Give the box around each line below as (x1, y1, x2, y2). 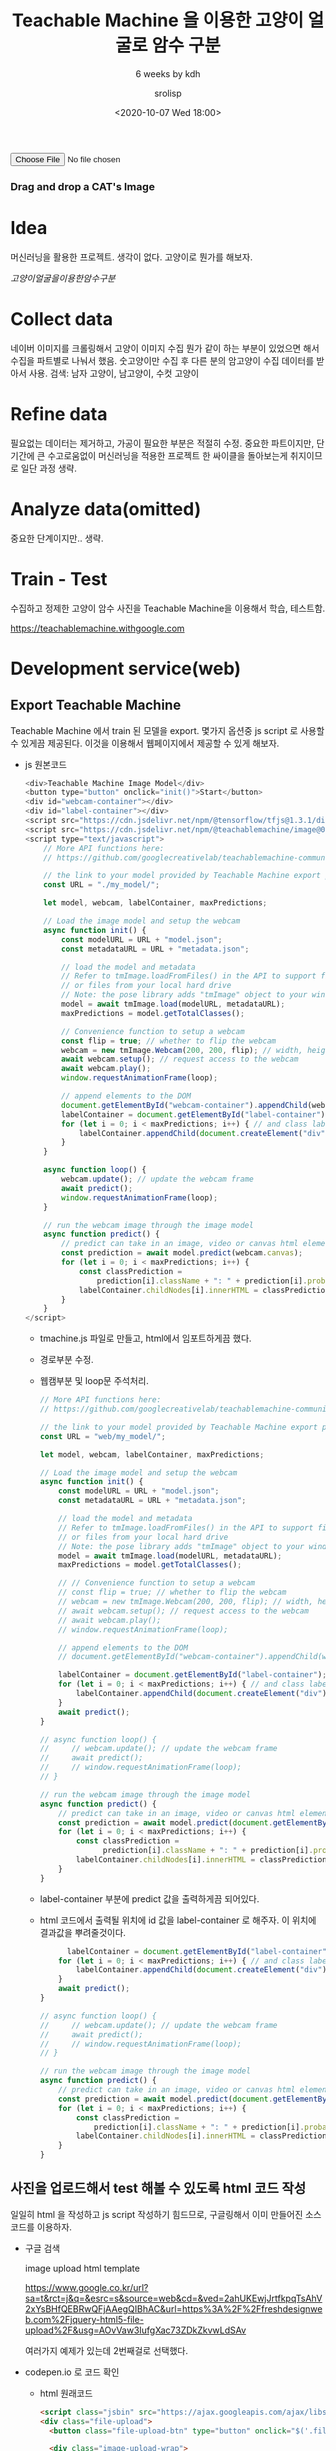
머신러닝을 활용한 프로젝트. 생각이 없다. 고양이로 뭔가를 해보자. (10, 251, 253, 263)
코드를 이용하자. (10, 2221, 73, 2233)
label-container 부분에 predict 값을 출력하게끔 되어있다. (39, 1892, 260, 1905)
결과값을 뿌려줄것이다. (39, 1926, 127, 1938)
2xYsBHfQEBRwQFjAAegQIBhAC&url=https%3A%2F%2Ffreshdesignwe (24, 2302, 323, 2315)
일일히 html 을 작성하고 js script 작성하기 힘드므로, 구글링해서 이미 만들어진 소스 (10, 2208, 322, 2220)
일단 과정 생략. (20, 462, 78, 474)
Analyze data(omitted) (10, 497, 202, 520)
